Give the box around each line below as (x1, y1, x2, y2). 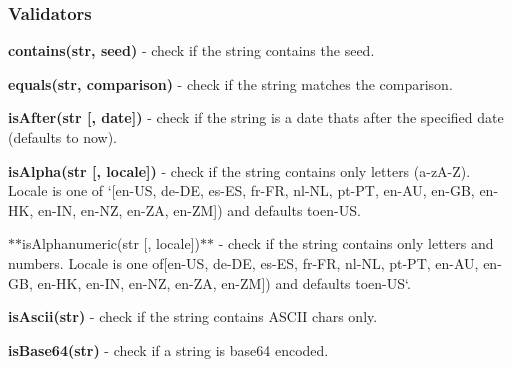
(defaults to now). (8, 127, 117, 147)
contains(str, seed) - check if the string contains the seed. (8, 40, 375, 61)
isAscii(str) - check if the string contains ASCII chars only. (8, 306, 378, 327)
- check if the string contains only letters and (218, 233, 494, 254)
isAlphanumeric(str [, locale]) (22, 233, 200, 254)
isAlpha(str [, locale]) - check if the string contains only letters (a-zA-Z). (8, 160, 471, 181)
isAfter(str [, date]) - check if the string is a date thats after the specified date (8, 107, 504, 128)
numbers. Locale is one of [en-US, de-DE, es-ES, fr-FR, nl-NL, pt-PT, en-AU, (8, 252, 479, 273)
